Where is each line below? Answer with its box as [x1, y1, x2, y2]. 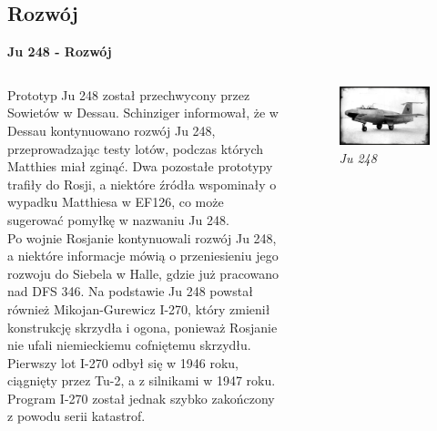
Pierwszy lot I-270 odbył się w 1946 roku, [7, 353, 239, 372]
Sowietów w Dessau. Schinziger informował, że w [7, 103, 279, 122]
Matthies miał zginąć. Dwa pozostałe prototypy [7, 157, 273, 176]
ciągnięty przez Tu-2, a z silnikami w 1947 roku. [7, 371, 276, 390]
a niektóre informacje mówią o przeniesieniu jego [7, 246, 279, 265]
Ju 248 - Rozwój [7, 42, 112, 61]
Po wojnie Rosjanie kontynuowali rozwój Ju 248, [7, 228, 277, 247]
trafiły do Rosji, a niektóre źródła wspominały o [7, 174, 277, 193]
